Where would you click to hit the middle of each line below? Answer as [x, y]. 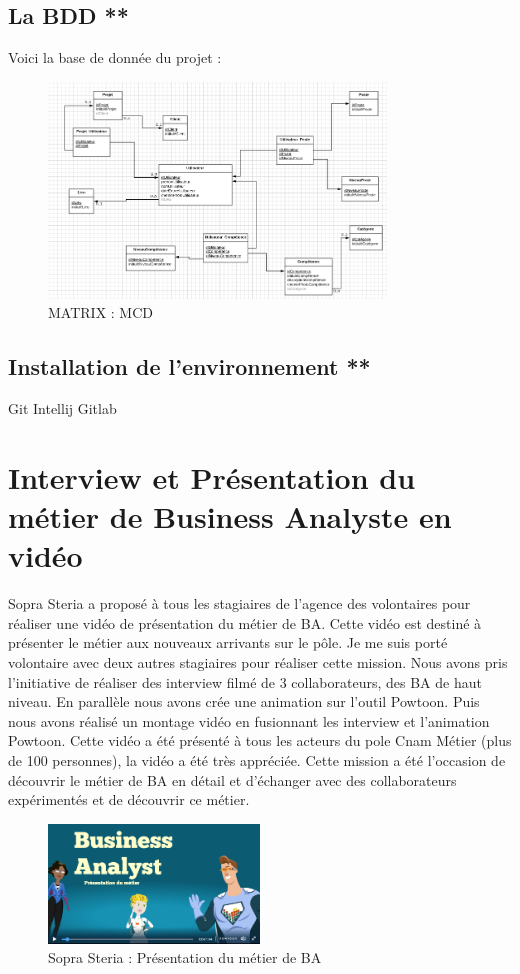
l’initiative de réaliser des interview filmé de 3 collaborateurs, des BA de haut [245, 681]
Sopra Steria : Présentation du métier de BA [185, 957]
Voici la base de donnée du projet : [115, 57]
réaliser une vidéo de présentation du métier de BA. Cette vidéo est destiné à [245, 622]
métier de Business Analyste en [230, 516]
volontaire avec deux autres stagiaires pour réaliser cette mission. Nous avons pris [258, 662]
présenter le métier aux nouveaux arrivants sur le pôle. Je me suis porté [228, 642]
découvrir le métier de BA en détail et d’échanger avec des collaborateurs [232, 779]
